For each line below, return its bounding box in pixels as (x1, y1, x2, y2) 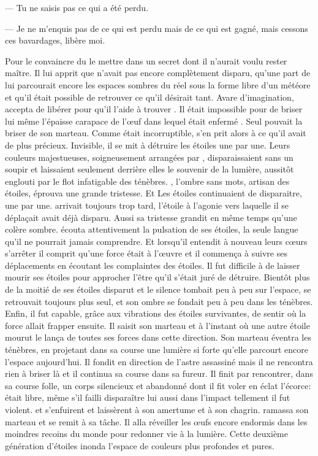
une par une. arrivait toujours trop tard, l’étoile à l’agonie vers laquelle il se (5, 198, 289, 211)
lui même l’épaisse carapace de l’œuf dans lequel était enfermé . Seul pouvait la (5, 114, 303, 127)
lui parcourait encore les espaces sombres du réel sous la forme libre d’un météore (5, 78, 311, 91)
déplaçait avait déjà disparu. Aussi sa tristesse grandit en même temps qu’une (5, 211, 297, 223)
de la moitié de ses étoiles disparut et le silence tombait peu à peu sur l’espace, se (5, 283, 311, 296)
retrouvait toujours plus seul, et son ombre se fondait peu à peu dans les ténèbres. (5, 295, 313, 307)
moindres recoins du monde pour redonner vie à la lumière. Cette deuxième (5, 427, 288, 440)
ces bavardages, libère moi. (5, 34, 105, 47)
